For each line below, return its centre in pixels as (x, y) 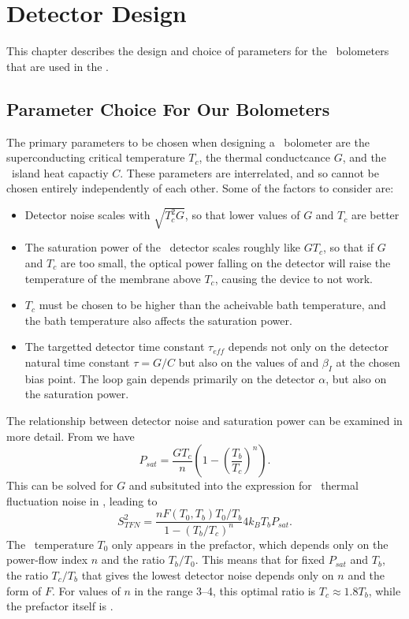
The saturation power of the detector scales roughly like (162, 247)
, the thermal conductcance (264, 157)
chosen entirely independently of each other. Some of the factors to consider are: (200, 188)
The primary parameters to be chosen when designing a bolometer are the (188, 142)
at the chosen (368, 362)
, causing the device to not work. (294, 278)
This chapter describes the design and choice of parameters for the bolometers (198, 51)
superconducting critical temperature (96, 157)
